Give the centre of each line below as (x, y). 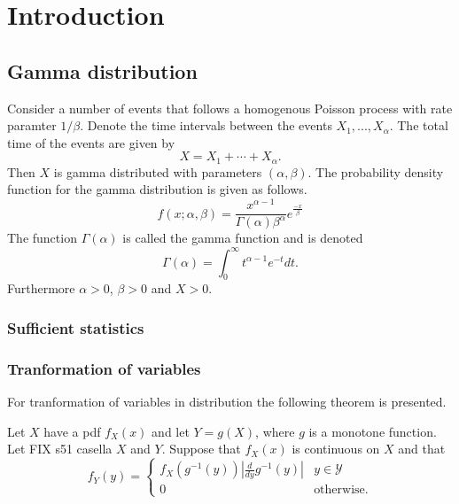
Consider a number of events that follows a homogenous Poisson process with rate (230, 108)
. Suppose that (201, 449)
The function (42, 238)
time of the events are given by (91, 142)
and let (171, 431)
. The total (419, 125)
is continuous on (336, 449)
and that (422, 449)
